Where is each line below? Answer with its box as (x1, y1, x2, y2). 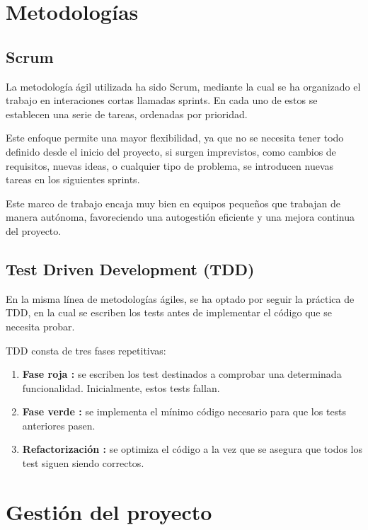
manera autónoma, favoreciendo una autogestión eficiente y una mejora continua (6, 209, 355, 224)
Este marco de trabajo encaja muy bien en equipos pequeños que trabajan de (6, 195, 341, 210)
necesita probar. (6, 318, 75, 333)
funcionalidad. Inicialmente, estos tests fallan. (22, 380, 220, 395)
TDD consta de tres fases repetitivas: (6, 342, 166, 357)
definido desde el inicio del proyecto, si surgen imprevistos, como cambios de (6, 144, 336, 159)
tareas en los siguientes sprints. (6, 172, 140, 187)
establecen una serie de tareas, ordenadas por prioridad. (6, 106, 248, 121)
